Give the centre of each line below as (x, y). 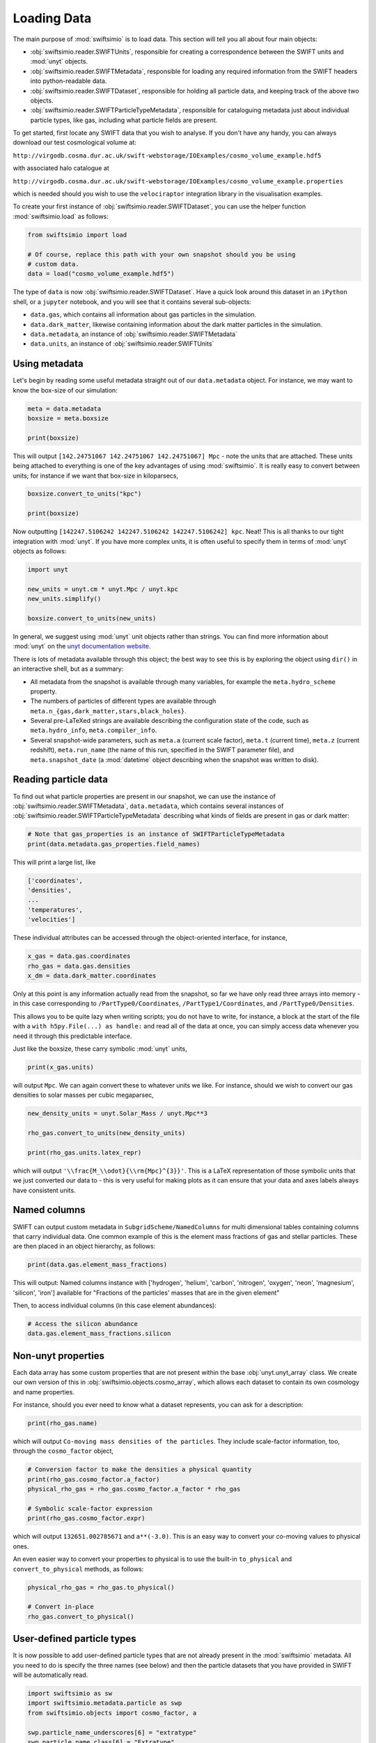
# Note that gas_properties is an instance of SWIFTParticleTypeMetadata (156, 834)
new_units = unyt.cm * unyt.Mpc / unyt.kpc (103, 589)
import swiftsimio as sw (70, 1693)
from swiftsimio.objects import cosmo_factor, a (112, 1713)
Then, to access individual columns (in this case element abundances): (115, 1306)
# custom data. (53, 264)
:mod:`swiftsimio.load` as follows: (61, 216)
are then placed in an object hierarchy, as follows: (84, 1246)
